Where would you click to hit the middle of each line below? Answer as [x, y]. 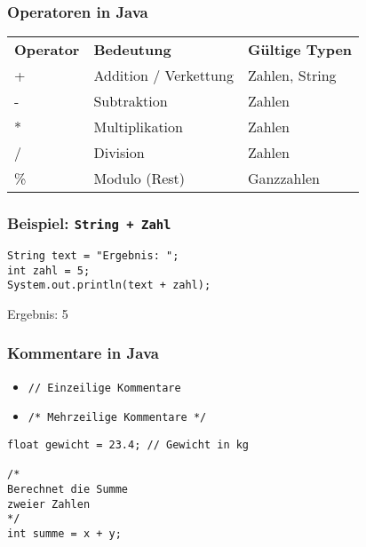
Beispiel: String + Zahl [89, 223]
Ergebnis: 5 [38, 313]
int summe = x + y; [64, 534]
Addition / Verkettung [163, 75]
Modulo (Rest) [139, 178]
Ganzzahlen [283, 178]
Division [119, 153]
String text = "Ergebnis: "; [93, 256]
